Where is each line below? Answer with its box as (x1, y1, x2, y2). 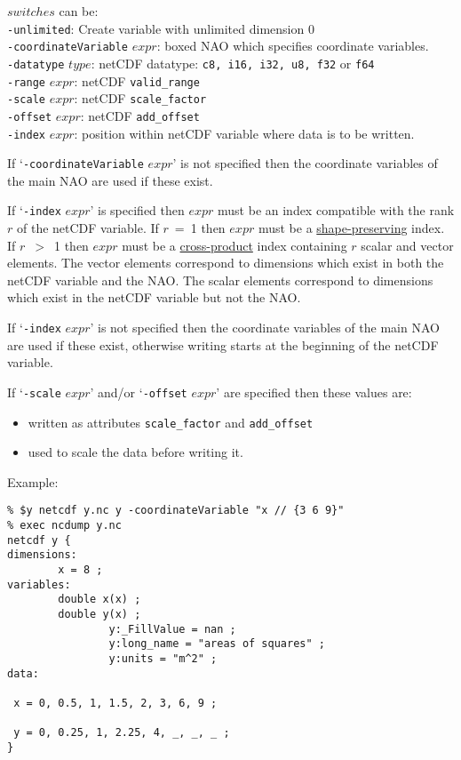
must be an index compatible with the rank (218, 201, 455, 220)
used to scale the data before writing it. (28, 443, 243, 461)
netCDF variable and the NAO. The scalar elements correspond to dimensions (7, 270, 433, 289)
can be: (59, 2, 99, 20)
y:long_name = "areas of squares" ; (108, 637, 325, 651)
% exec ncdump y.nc (7, 519, 122, 532)
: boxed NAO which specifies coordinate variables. (156, 36, 429, 55)
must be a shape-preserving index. (258, 219, 445, 237)
